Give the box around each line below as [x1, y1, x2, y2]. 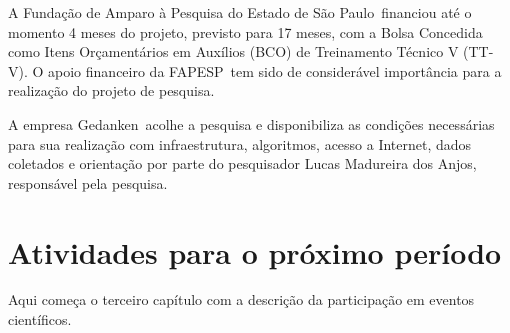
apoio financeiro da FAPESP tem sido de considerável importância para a [48, 60, 502, 81]
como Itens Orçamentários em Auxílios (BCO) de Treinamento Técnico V [8, 41, 459, 62]
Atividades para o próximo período [8, 231, 502, 272]
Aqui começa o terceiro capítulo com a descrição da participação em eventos [8, 289, 475, 310]
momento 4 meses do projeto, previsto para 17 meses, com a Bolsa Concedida [8, 21, 483, 42]
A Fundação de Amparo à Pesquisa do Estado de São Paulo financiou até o [8, 2, 472, 22]
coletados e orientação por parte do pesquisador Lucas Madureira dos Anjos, [8, 153, 477, 174]
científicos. [8, 309, 72, 330]
